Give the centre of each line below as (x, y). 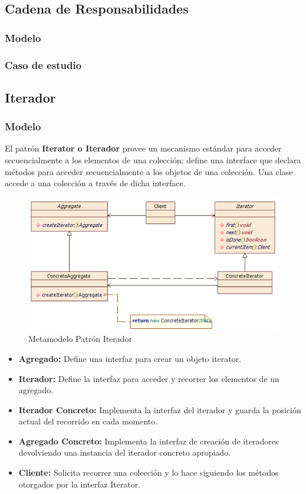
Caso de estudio (43, 65)
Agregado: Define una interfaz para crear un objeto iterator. (130, 358)
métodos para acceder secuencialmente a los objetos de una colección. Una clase (149, 171)
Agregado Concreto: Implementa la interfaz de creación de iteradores (149, 441)
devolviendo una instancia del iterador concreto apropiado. (125, 452)
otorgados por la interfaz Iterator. (80, 484)
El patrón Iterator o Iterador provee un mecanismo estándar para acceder (143, 148)
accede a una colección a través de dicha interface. (95, 183)
